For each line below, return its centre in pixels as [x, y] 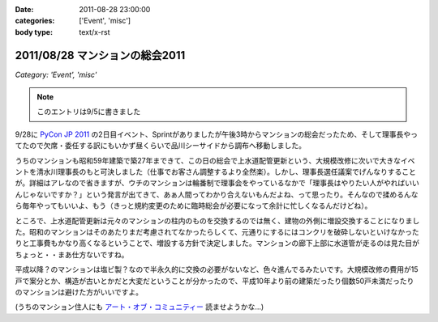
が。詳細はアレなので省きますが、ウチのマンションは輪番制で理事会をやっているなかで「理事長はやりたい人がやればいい [217, 183]
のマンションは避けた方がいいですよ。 [79, 292]
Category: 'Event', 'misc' [56, 74]
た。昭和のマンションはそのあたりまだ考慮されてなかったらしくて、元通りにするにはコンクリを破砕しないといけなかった [217, 231]
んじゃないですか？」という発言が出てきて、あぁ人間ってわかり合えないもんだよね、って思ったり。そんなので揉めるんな [217, 194]
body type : [34, 32]
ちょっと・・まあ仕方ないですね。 [72, 254]
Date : [24, 9]
